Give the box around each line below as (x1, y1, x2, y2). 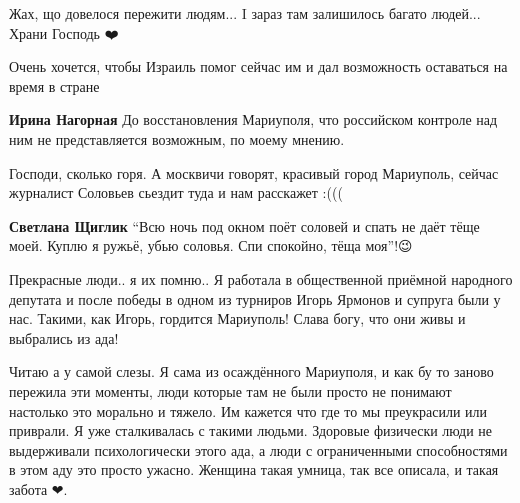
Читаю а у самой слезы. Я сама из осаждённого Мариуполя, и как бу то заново (9, 361, 494, 382)
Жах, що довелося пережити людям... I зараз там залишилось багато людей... (9, 3, 481, 23)
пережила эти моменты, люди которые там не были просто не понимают (9, 380, 452, 401)
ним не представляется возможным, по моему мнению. (9, 128, 345, 149)
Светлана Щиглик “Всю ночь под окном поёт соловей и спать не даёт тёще (9, 215, 480, 236)
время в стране (9, 75, 100, 96)
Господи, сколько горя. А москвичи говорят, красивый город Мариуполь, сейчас (9, 162, 499, 183)
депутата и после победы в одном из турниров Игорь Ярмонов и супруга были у (9, 288, 501, 309)
